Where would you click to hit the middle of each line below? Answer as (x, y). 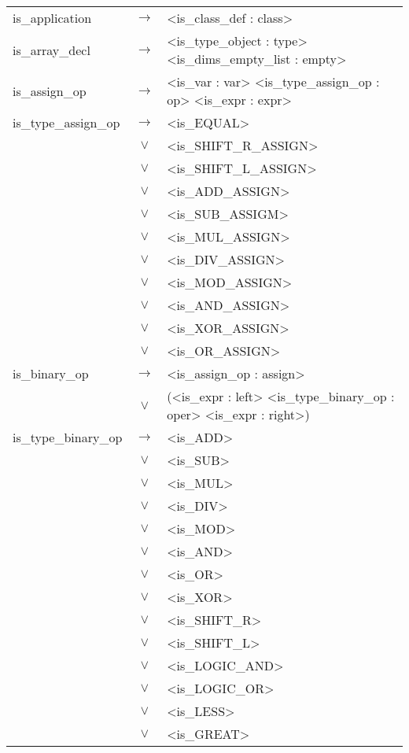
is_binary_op (51, 373)
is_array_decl (52, 50)
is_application (52, 18)
